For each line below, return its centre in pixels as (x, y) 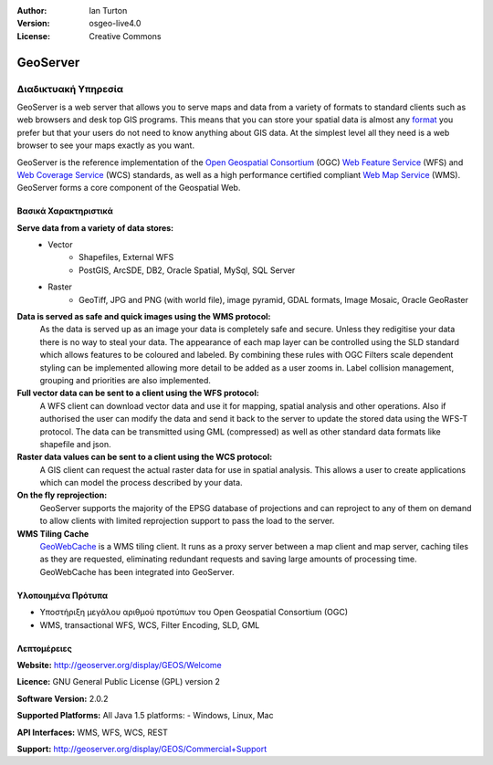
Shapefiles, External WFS (126, 257)
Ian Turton (108, 10)
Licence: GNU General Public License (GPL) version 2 (119, 682)
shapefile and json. (75, 444)
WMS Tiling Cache (53, 533)
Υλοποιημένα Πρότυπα (63, 595)
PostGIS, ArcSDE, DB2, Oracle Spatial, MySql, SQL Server (187, 270)
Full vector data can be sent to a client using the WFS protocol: (138, 393)
